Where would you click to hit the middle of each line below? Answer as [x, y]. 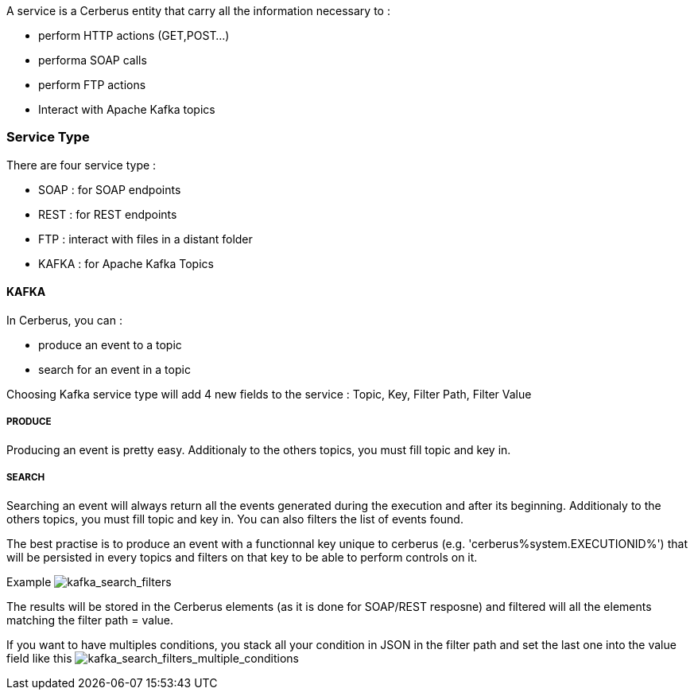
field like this [39, 658]
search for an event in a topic [114, 369]
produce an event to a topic [110, 344]
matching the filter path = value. [90, 620]
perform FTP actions [92, 85]
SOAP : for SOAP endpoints [110, 189]
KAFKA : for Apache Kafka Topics [126, 263]
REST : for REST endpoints [108, 214]
